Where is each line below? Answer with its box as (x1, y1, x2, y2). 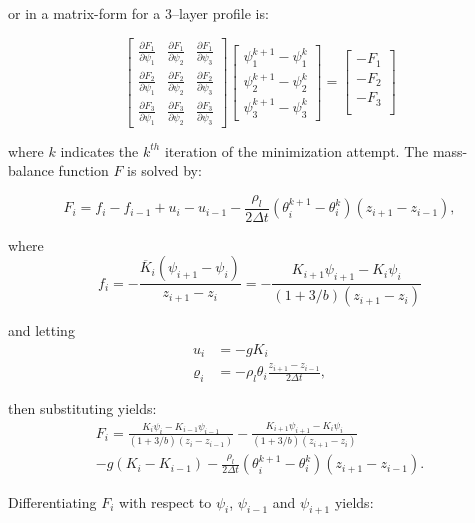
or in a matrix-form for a (8, 3, 161, 23)
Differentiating (8, 491, 97, 512)
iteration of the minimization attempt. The (164, 140, 429, 161)
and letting (8, 320, 75, 341)
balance (8, 160, 54, 181)
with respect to (119, 491, 212, 512)
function (58, 160, 109, 181)
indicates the (60, 140, 139, 161)
